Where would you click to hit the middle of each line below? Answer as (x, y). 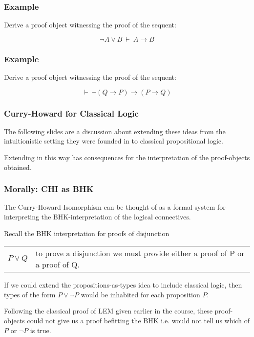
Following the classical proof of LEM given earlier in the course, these (108, 311)
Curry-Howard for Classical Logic (71, 113)
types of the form (30, 294)
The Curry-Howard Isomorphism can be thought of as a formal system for (115, 207)
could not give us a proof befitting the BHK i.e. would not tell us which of (138, 320)
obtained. (18, 167)
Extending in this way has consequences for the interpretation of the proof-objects (127, 157)
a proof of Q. (58, 265)
